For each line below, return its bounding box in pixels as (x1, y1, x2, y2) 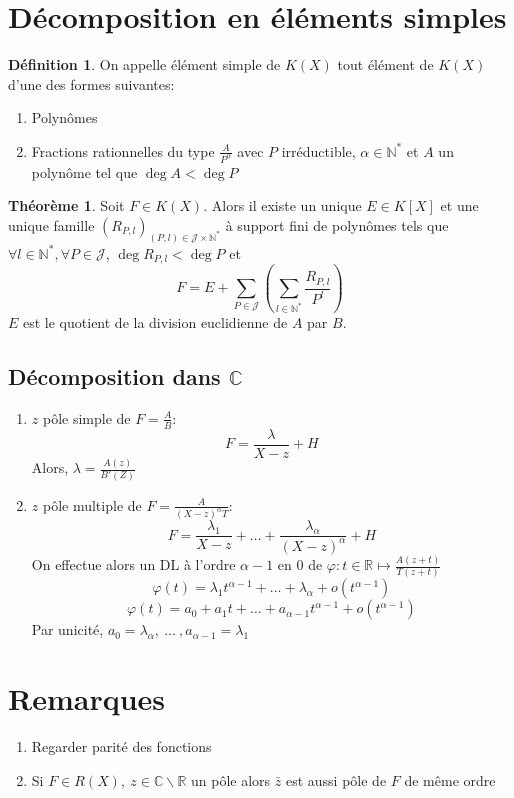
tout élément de (337, 54, 434, 75)
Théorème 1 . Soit (8, 195, 125, 216)
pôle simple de (42, 407, 131, 428)
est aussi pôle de (285, 769, 387, 790)
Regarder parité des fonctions (31, 736, 212, 757)
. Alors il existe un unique (203, 195, 362, 216)
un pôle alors (191, 769, 271, 790)
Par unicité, (31, 619, 104, 640)
